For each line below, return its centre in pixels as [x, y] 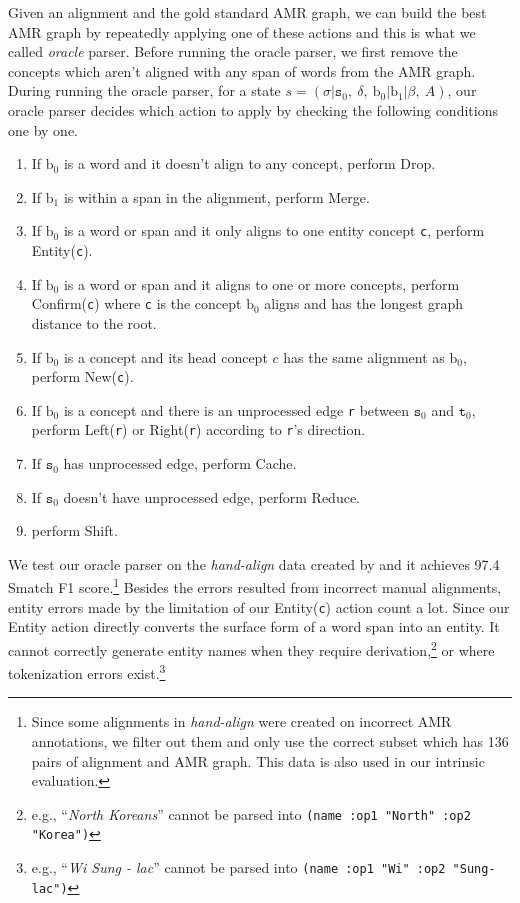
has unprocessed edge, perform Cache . [180, 463]
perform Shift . [74, 530]
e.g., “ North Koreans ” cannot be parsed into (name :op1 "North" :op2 [251, 813]
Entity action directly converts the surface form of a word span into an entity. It [254, 626]
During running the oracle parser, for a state [144, 90]
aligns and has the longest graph [363, 303]
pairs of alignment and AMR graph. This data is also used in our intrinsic [258, 760]
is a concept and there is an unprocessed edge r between [236, 409]
